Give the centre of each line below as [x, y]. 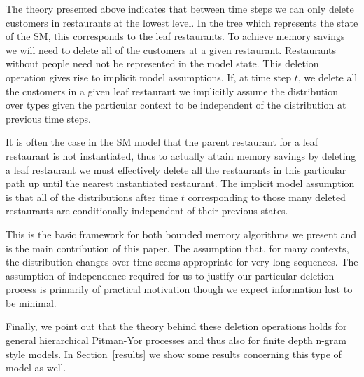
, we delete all [328, 77]
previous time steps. [48, 118]
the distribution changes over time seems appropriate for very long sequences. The [182, 262]
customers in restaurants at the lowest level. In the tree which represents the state [182, 22]
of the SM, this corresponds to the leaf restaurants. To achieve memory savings [175, 36]
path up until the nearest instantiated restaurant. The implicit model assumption [180, 183]
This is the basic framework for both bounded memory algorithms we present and [181, 234]
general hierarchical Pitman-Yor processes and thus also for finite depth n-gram [176, 340]
